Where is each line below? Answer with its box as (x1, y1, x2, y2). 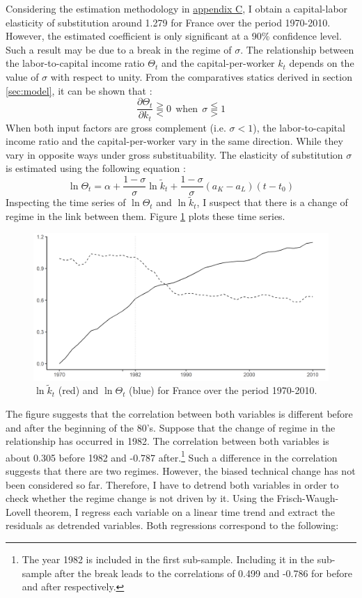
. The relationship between (240, 42, 354, 56)
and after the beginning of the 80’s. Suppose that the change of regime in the (6, 420, 336, 434)
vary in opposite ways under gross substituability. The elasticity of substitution (6, 147, 343, 162)
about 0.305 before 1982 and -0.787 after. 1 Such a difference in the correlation (6, 448, 338, 464)
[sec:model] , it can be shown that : (6, 83, 152, 97)
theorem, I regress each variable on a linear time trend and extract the (34, 504, 336, 519)
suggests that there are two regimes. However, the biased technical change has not (6, 463, 356, 478)
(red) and (58, 383, 99, 398)
